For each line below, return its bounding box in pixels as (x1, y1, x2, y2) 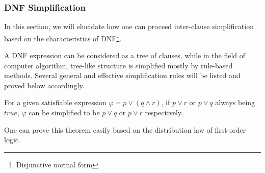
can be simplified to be (29, 107, 100, 118)
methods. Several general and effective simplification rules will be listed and (4, 70, 241, 81)
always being (215, 97, 255, 108)
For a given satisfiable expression (4, 97, 107, 108)
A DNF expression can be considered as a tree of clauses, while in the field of (4, 50, 246, 61)
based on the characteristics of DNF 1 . (4, 31, 122, 43)
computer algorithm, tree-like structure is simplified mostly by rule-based (4, 60, 233, 70)
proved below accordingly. (4, 80, 85, 90)
